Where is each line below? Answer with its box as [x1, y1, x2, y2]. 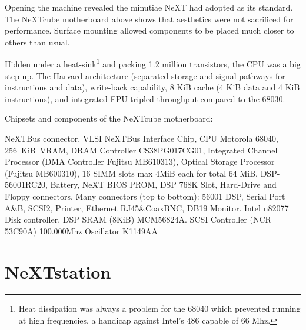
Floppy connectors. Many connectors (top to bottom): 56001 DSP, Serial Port [5, 189, 285, 202]
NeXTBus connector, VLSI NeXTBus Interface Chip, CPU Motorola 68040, [5, 132, 278, 144]
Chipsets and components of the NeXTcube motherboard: [5, 112, 213, 125]
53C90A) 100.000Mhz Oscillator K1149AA [5, 224, 158, 237]
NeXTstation [5, 259, 111, 283]
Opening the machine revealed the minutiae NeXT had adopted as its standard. [5, 1, 293, 13]
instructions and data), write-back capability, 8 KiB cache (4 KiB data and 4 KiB [5, 81, 300, 93]
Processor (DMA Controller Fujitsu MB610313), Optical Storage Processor [5, 155, 275, 168]
